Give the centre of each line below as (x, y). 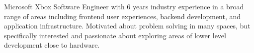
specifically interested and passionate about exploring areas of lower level (115, 35)
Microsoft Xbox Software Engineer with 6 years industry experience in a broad (124, 6)
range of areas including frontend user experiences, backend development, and (123, 16)
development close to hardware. (52, 45)
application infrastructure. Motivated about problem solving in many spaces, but (127, 26)
